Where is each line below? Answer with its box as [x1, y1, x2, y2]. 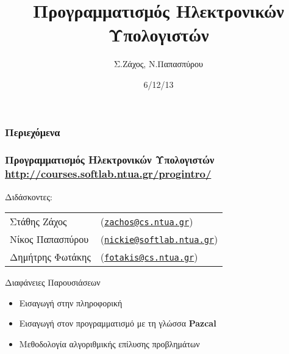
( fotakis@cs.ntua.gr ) [100, 250, 198, 264]
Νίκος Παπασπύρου [10, 232, 89, 247]
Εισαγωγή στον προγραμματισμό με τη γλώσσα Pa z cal [19, 317, 216, 330]
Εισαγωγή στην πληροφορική [19, 296, 123, 309]
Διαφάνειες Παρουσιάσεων [5, 276, 101, 289]
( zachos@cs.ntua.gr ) [100, 214, 193, 229]
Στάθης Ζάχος [10, 214, 67, 229]
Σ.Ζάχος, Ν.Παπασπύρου [114, 57, 203, 70]
